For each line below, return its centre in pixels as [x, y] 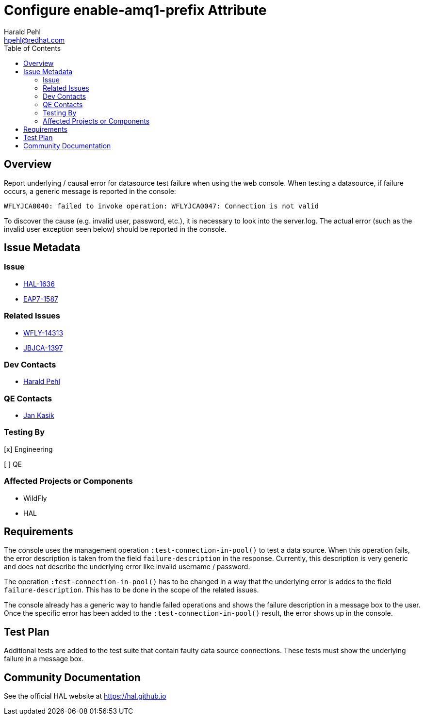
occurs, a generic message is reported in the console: [90, 191]
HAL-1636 [39, 284]
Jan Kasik [39, 415]
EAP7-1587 [41, 299]
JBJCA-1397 [43, 348]
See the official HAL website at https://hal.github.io [85, 696]
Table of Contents [33, 48]
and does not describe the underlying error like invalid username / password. [127, 567]
